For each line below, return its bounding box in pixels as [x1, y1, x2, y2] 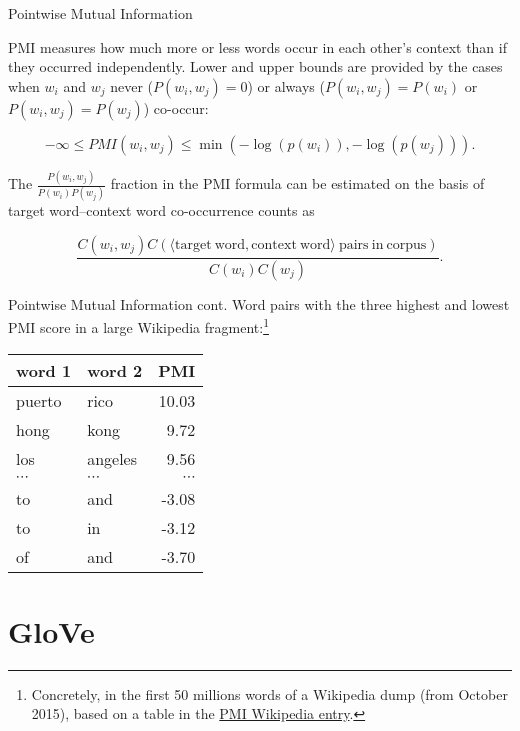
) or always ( [247, 75, 325, 96]
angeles [87, 446, 137, 470]
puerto [16, 388, 62, 412]
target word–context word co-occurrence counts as [8, 200, 315, 221]
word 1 [16, 358, 72, 382]
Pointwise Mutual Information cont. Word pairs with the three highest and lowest [8, 293, 510, 314]
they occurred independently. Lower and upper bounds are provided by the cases [8, 56, 503, 77]
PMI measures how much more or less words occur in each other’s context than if [8, 36, 507, 57]
